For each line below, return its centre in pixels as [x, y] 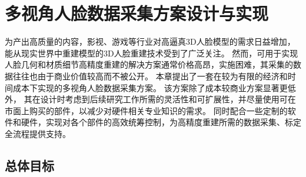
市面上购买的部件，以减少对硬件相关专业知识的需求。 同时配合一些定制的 [146, 110]
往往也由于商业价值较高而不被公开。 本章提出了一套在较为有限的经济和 [150, 76]
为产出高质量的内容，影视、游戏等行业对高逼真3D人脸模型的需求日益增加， [150, 41]
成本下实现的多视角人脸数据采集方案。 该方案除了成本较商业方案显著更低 [154, 87]
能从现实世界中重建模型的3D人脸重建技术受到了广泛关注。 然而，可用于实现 [152, 53]
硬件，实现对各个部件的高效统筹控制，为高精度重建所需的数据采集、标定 [161, 122]
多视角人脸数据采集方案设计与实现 [137, 13]
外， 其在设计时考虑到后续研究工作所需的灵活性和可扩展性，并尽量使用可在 [150, 99]
